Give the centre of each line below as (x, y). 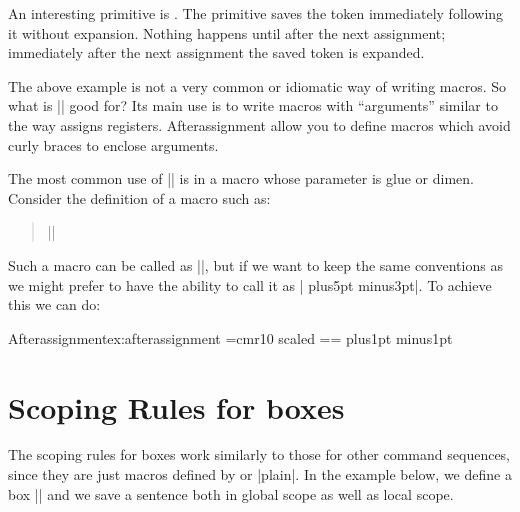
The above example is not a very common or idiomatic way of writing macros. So (257, 85)
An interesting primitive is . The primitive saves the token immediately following (256, 13)
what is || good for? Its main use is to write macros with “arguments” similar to (253, 105)
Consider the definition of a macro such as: (139, 197)
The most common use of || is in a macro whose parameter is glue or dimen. (241, 178)
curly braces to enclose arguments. (113, 144)
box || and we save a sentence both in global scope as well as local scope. (231, 493)
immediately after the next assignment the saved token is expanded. (216, 52)
